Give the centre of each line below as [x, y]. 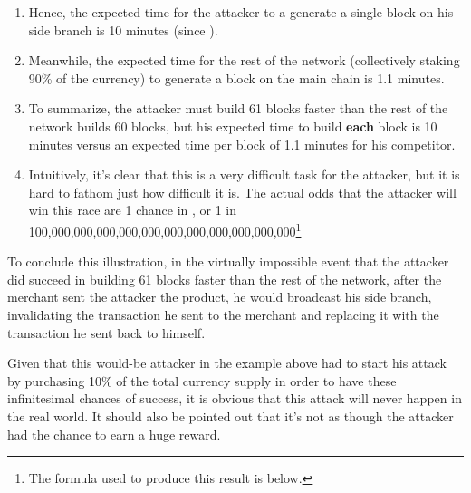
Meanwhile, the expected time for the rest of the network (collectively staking [244, 60]
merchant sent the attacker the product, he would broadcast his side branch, [220, 297]
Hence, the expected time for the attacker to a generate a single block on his [241, 12]
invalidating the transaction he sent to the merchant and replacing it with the [223, 314]
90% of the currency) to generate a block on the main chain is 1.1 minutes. [236, 77]
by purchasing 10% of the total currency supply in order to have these [202, 380]
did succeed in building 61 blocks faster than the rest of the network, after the [225, 279]
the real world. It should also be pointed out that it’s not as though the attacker [231, 416]
